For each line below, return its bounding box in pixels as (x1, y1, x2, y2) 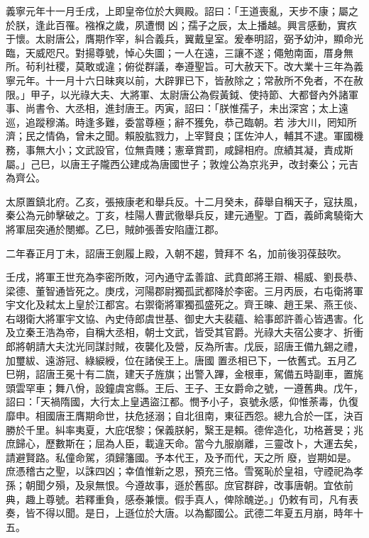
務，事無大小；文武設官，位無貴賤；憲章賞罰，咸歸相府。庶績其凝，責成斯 (6, 142, 353, 157)
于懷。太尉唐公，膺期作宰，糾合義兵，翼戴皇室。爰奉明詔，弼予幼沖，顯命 (6, 31, 353, 46)
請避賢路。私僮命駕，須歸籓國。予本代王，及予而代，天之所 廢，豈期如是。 (6, 449, 357, 464)
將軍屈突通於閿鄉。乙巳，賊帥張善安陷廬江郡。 (6, 221, 224, 236)
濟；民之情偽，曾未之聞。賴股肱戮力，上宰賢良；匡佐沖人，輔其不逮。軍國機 (6, 128, 363, 143)
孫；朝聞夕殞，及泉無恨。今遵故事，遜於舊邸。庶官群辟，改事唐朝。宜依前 (6, 478, 353, 492)
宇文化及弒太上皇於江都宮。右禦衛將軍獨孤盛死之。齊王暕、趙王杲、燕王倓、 (6, 297, 363, 312)
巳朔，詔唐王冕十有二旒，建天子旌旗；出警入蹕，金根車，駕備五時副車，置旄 (6, 366, 363, 381)
